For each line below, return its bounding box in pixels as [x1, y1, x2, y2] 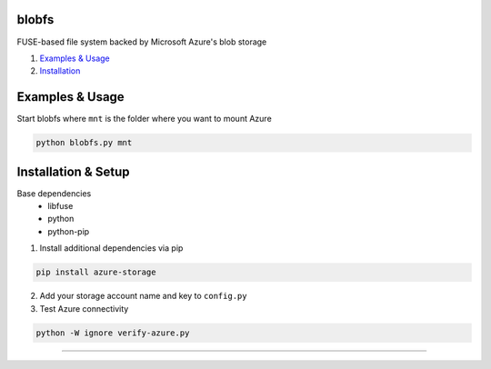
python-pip [47, 225, 90, 236]
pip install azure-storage [35, 267, 156, 277]
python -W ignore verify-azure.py [35, 327, 190, 338]
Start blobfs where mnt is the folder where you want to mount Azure [16, 114, 272, 125]
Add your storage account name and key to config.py [39, 291, 247, 302]
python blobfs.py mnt [35, 137, 133, 148]
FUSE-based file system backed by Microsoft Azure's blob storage [16, 36, 267, 47]
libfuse [47, 201, 74, 212]
